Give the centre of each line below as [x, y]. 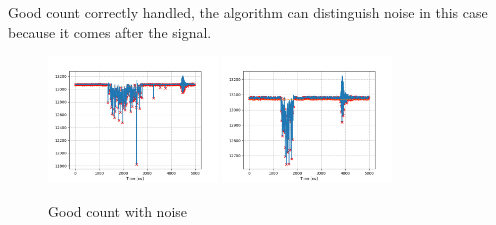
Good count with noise [118, 210]
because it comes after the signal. [110, 31]
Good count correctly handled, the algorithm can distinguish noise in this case [248, 12]
